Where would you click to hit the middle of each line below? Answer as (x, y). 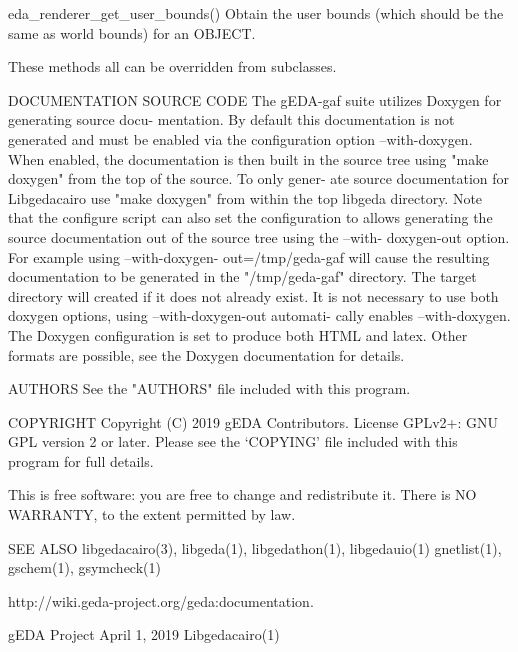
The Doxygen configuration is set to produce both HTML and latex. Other (238, 334)
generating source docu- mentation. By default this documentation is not (231, 119)
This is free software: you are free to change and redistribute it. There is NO (242, 494)
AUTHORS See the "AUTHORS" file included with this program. (209, 388)
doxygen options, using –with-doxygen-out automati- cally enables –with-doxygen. (259, 315)
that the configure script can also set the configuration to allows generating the (250, 217)
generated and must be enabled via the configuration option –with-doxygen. (240, 138)
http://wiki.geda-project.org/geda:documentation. (161, 600)
